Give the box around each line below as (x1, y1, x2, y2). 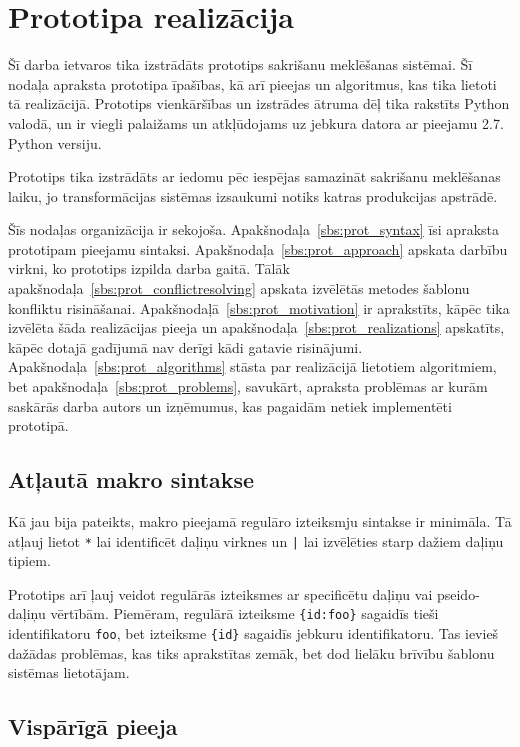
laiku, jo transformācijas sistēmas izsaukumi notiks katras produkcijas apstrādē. (8, 185, 498, 206)
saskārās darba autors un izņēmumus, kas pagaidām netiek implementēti (8, 395, 452, 416)
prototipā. (8, 415, 69, 436)
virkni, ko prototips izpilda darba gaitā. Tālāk (8, 258, 290, 279)
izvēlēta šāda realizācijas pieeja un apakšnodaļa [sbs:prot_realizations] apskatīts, (8, 317, 505, 338)
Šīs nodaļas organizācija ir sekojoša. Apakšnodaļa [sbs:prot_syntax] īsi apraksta (8, 219, 499, 240)
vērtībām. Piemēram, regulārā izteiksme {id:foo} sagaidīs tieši (50, 603, 439, 624)
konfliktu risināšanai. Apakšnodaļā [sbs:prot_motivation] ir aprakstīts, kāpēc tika (8, 297, 510, 318)
